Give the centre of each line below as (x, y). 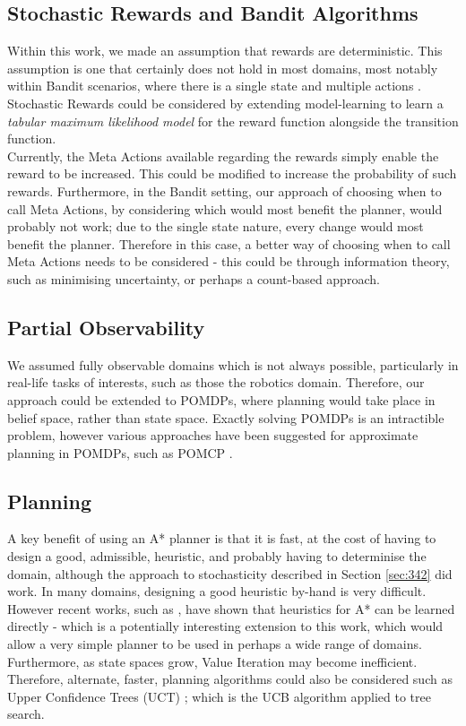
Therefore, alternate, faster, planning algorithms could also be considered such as (230, 679)
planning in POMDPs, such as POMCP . (120, 452)
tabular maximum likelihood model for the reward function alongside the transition (233, 121)
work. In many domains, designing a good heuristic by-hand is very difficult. (217, 591)
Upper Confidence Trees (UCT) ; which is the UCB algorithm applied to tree (219, 696)
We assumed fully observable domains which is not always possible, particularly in (233, 364)
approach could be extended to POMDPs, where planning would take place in (221, 399)
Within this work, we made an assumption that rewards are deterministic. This (225, 51)
